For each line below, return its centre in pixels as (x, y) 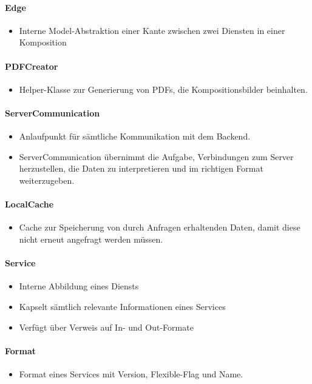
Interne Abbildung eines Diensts (79, 286)
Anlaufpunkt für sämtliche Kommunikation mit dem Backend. (135, 136)
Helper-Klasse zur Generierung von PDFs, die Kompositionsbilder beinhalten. (163, 89)
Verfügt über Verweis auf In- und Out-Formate (106, 327)
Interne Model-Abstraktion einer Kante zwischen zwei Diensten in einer (152, 30)
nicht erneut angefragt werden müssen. (91, 239)
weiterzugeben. (47, 180)
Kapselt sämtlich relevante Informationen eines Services (122, 306)
